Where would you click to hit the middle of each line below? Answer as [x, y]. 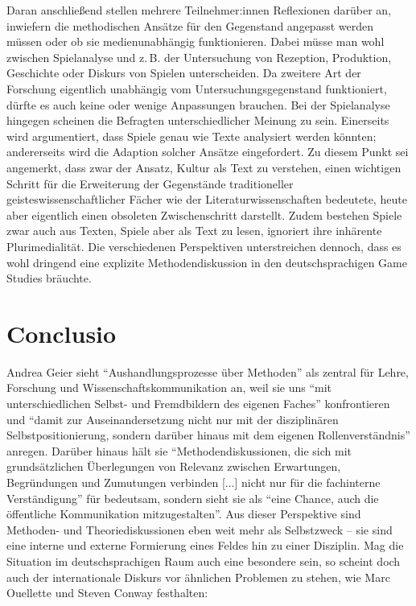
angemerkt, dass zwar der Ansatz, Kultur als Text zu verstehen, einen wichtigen [204, 167]
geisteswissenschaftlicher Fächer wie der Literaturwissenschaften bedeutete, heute [207, 199]
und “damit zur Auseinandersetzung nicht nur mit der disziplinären [173, 419]
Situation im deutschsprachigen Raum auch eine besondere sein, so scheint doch [204, 561]
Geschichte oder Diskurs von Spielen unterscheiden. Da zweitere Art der [184, 73]
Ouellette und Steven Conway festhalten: [107, 593]
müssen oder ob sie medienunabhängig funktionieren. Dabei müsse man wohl [196, 41]
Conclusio [62, 333]
